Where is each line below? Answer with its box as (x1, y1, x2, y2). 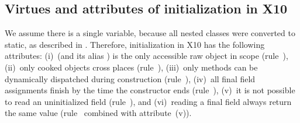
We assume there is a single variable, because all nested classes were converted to (5, 27, 295, 39)
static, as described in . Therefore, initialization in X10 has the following (5, 38, 265, 50)
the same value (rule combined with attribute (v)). (5, 107, 192, 119)
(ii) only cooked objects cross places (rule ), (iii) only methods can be (5, 61, 258, 73)
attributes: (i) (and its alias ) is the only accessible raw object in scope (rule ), (5, 50, 288, 62)
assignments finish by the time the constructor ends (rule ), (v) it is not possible (5, 84, 295, 96)
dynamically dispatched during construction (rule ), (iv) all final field (5, 72, 256, 85)
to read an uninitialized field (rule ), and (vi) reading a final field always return (5, 95, 292, 107)
